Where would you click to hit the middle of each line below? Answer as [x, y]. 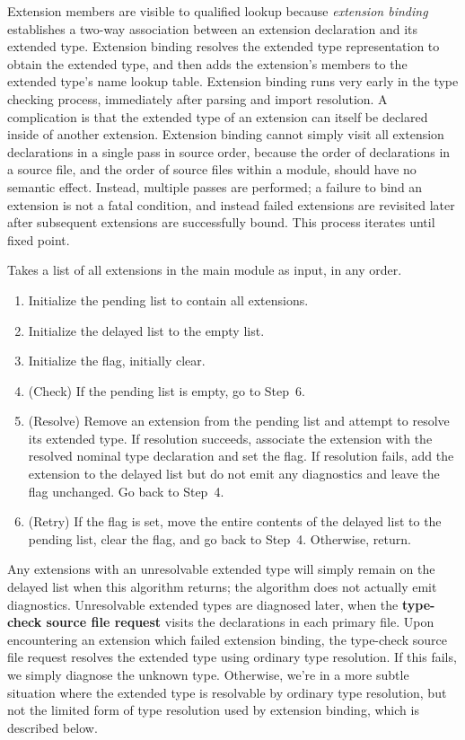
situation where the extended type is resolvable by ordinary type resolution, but [227, 692]
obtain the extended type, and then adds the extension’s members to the [207, 63]
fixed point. [39, 239]
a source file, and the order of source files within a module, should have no [212, 169]
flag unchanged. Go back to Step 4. [126, 491]
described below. [53, 727]
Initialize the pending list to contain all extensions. [168, 300]
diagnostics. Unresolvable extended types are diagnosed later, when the [203, 604]
